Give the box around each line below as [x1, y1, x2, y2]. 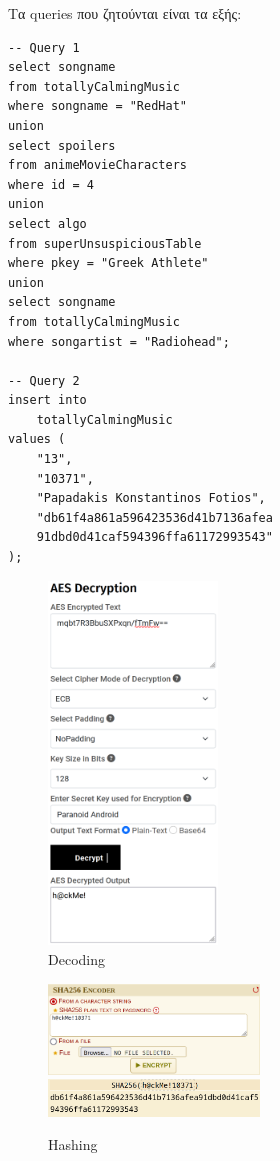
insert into [8, 393, 87, 408]
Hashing [48, 1134, 98, 1155]
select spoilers [8, 138, 116, 153]
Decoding [48, 949, 105, 969]
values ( [8, 432, 66, 447]
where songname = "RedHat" [8, 99, 187, 114]
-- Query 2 [8, 373, 80, 388]
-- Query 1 [8, 40, 80, 55]
